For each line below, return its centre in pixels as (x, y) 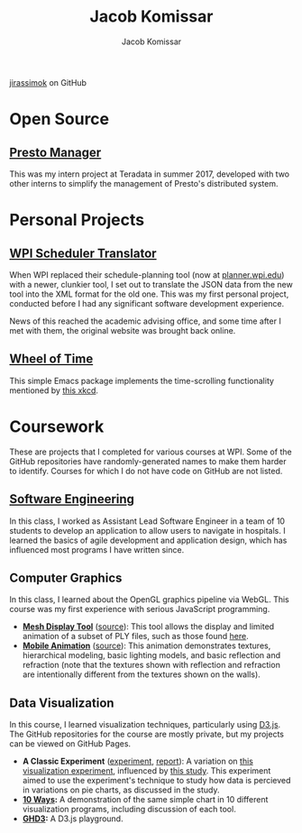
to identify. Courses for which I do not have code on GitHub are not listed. (146, 471)
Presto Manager (55, 152)
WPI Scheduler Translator (83, 253)
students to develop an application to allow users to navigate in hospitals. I (147, 530)
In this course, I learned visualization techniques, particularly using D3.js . (145, 725)
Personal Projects (77, 220)
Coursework (57, 426)
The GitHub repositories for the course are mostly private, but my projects (146, 734)
